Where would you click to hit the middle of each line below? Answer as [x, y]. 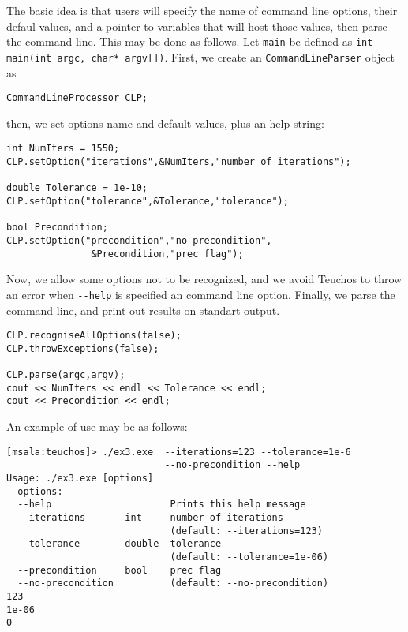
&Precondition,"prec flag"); [167, 254]
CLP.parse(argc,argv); [66, 375]
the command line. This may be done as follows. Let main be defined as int [190, 41]
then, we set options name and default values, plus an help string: [165, 123]
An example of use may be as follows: [97, 426]
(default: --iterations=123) [246, 531]
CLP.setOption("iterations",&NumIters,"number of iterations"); [179, 162]
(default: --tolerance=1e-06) [249, 557]
